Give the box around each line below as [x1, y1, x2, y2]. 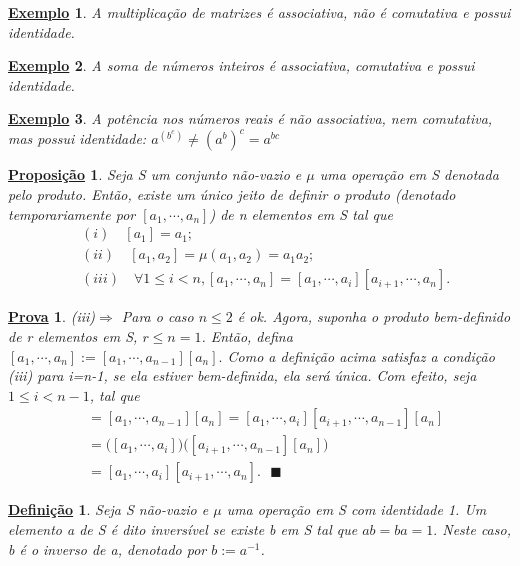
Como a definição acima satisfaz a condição [227, 345, 495, 366]
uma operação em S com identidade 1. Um [226, 499, 487, 520]
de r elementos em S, [8, 325, 138, 346]
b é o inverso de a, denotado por [8, 538, 207, 559]
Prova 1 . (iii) [8, 306, 96, 327]
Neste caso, [442, 519, 511, 539]
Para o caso [121, 306, 194, 327]
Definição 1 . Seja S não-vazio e [8, 499, 209, 520]
